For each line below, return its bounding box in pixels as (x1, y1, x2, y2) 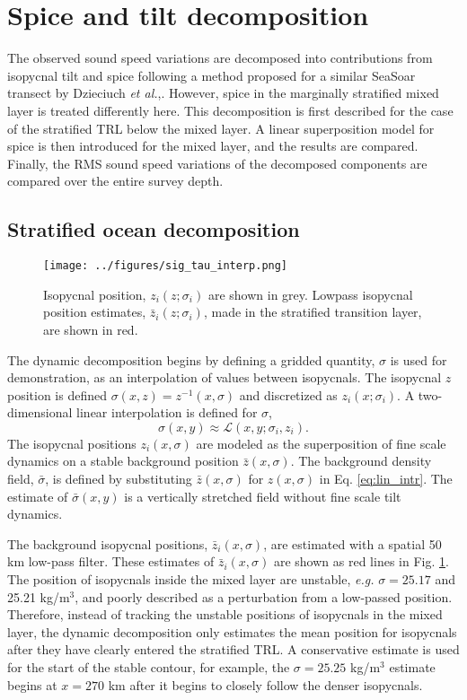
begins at (7, 675, 57, 694)
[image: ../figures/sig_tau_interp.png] (43, 259, 288, 273)
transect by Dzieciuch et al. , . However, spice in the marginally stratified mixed (7, 83, 439, 102)
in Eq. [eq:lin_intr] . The (319, 469, 453, 488)
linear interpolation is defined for (76, 403, 258, 422)
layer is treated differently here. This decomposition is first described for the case (7, 101, 454, 119)
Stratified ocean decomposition (7, 215, 300, 243)
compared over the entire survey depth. (7, 171, 224, 190)
